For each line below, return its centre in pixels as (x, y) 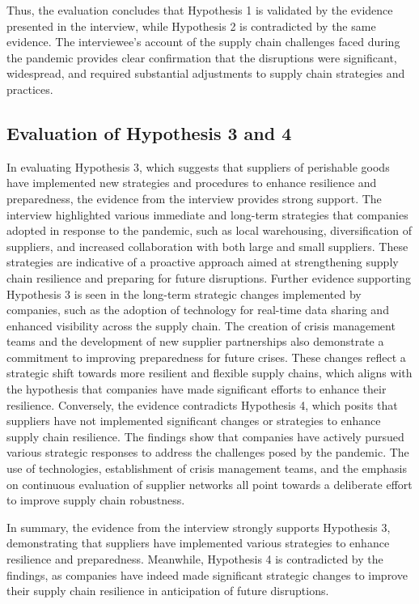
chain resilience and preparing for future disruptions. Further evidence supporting (209, 277)
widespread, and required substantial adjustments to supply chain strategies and (206, 73)
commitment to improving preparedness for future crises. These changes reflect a (206, 357)
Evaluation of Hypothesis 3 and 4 (149, 132)
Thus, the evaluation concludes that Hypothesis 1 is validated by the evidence (200, 10)
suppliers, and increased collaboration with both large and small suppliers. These (207, 246)
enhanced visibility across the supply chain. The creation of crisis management (201, 325)
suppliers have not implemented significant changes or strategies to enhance (194, 421)
